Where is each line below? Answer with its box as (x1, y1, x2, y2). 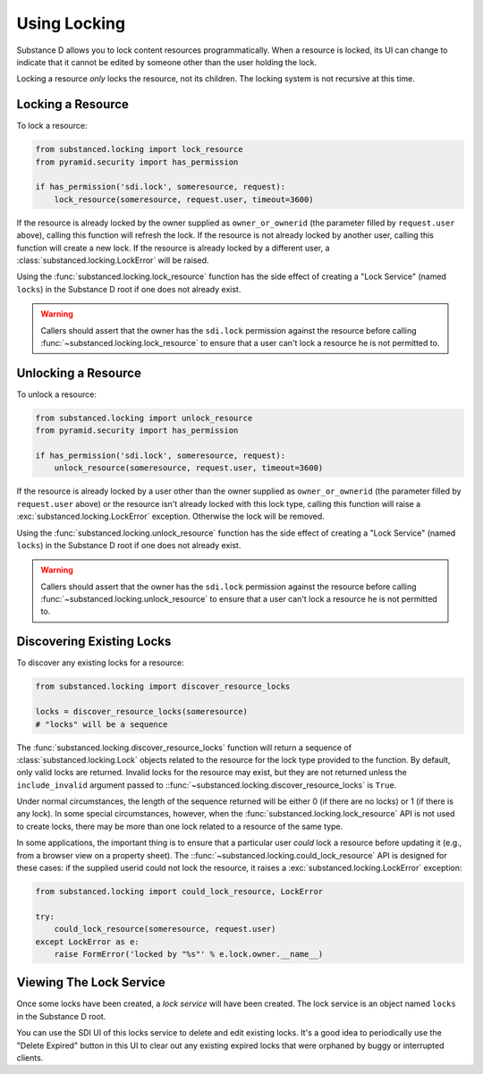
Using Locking (16, 13, 125, 33)
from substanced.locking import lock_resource (35, 144, 243, 155)
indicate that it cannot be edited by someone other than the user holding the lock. (16, 56, 318, 67)
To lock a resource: (16, 121, 88, 131)
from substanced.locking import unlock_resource (35, 412, 253, 423)
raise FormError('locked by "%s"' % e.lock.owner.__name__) (54, 949, 324, 959)
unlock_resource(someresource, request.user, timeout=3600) (54, 463, 324, 473)
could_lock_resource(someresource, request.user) (54, 924, 276, 934)
